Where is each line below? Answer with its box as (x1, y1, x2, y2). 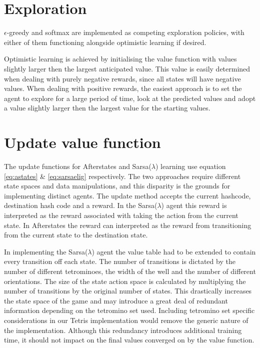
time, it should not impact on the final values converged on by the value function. (4, 334, 254, 345)
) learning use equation (155, 161, 226, 171)
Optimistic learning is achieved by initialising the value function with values (4, 53, 237, 64)
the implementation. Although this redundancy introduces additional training (4, 324, 242, 335)
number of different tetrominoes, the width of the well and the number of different (4, 265, 256, 276)
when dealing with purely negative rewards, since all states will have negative (4, 73, 241, 83)
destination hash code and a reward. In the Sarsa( (4, 200, 157, 210)
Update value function (4, 132, 161, 152)
